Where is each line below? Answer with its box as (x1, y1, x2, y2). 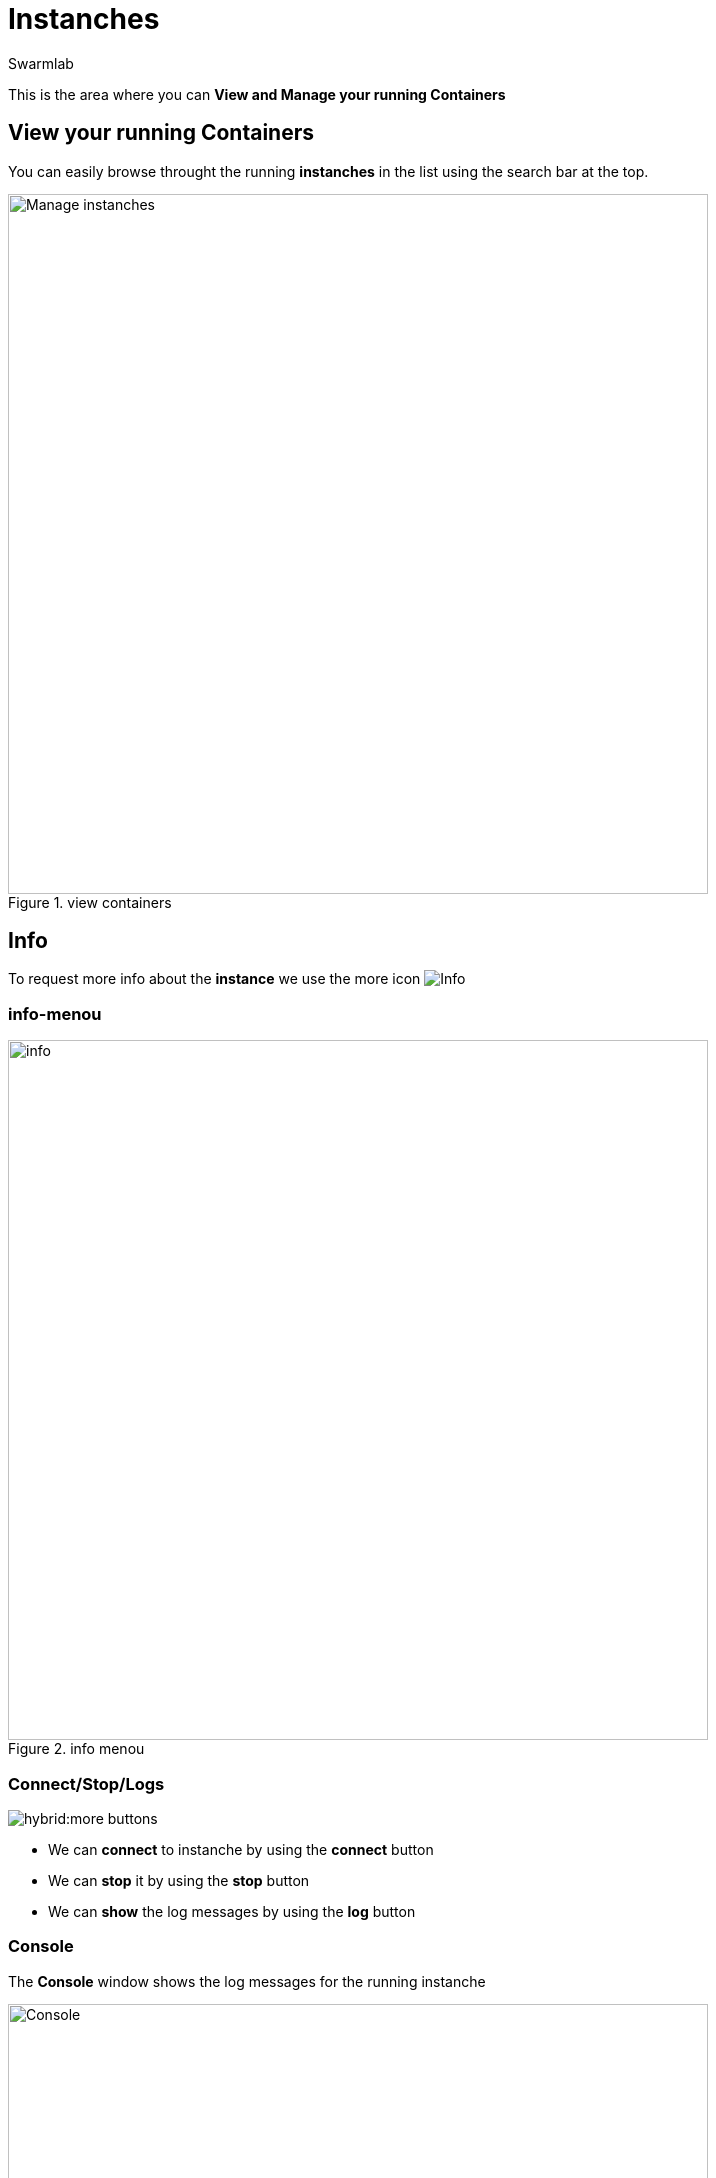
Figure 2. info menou (8, 1740, 145, 1758)
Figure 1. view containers (8, 893, 172, 911)
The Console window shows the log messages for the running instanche (8, 1972, 486, 1990)
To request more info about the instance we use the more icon (8, 970, 421, 988)
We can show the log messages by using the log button (48, 1902, 416, 1920)
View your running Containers (8, 120, 314, 146)
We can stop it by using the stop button (48, 1871, 310, 1889)
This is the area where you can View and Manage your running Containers (8, 85, 506, 103)
